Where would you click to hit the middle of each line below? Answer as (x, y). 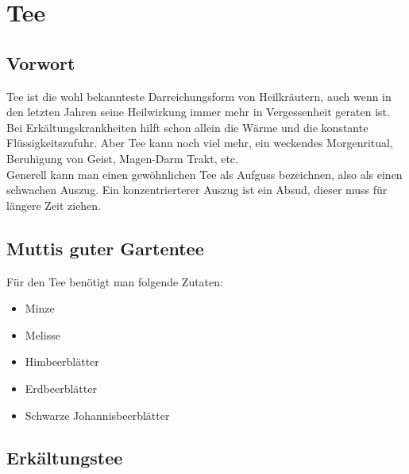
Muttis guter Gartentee (105, 248)
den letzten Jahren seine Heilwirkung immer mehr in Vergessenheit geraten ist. (198, 112)
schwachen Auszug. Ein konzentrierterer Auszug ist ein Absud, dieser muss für (197, 190)
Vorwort (41, 62)
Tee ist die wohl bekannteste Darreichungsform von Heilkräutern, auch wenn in (199, 96)
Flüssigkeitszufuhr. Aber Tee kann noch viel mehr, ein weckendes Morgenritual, (200, 143)
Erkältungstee (65, 458)
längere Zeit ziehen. (54, 205)
